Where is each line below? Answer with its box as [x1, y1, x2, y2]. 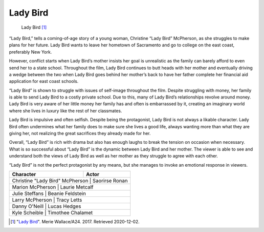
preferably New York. [9, 49, 52, 55]
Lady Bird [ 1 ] [21, 24, 47, 30]
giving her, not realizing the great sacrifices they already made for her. [9, 131, 151, 136]
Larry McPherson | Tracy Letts [12, 196, 83, 203]
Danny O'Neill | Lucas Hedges [12, 203, 82, 210]
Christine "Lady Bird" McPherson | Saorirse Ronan [12, 177, 128, 184]
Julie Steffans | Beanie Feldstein [12, 190, 86, 197]
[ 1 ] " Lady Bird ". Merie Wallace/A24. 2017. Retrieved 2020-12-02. [10, 218, 140, 224]
